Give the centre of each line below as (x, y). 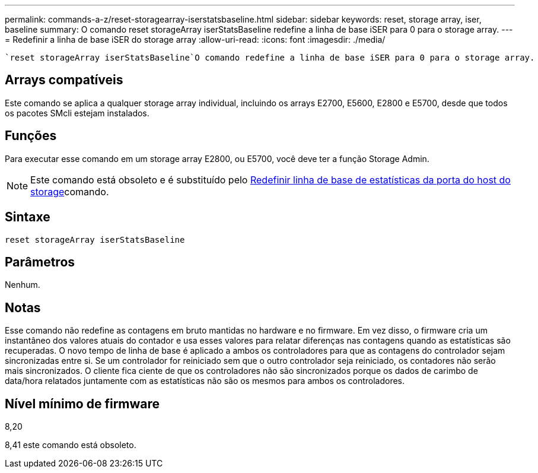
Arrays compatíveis (64, 80)
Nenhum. (23, 285)
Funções (31, 136)
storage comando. (70, 191)
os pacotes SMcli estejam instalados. (77, 113)
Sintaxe (28, 217)
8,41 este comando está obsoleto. (71, 445)
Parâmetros (40, 262)
